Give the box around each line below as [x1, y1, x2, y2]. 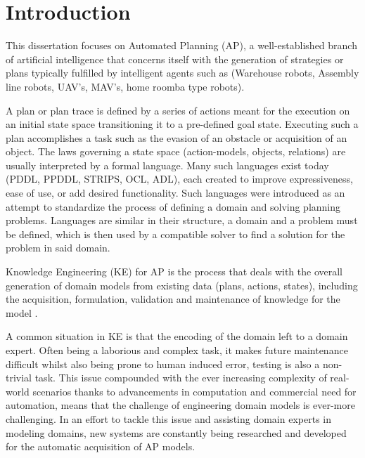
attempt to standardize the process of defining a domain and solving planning [6, 199, 341, 214]
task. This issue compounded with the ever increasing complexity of [34, 370, 327, 385]
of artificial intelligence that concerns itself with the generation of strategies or [6, 51, 344, 66]
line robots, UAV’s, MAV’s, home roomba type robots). [6, 79, 245, 93]
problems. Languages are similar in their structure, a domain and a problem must [6, 213, 358, 228]
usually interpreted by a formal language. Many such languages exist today [6, 157, 329, 172]
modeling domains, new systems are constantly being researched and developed [6, 425, 347, 440]
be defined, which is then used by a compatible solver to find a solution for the [6, 226, 345, 241]
